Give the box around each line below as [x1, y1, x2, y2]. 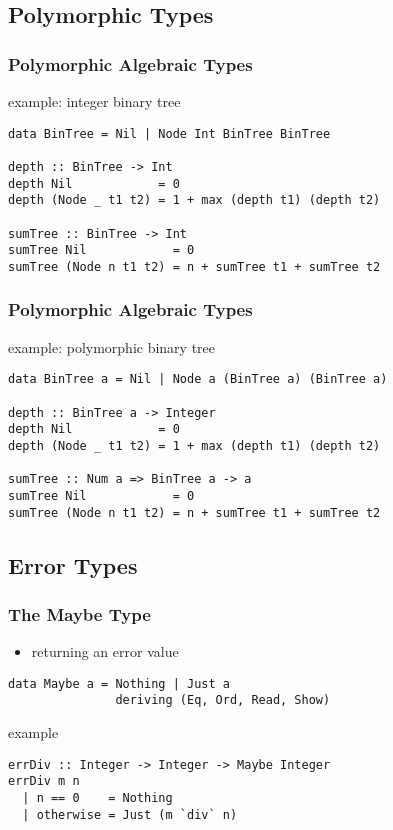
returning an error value [31, 641, 179, 662]
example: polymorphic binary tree [8, 336, 216, 357]
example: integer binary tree [8, 91, 181, 111]
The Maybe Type [8, 601, 151, 626]
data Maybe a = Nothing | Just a [8, 676, 230, 691]
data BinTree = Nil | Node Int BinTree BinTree [8, 126, 331, 141]
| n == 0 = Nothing [22, 791, 173, 806]
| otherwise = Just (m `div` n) [22, 807, 238, 822]
